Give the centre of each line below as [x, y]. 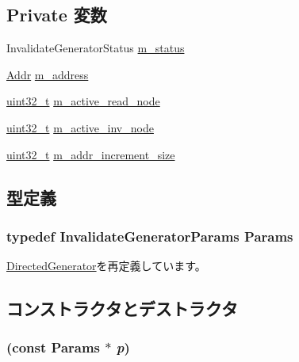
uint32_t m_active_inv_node [80, 127]
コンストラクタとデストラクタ [122, 309]
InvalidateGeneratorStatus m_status [96, 48]
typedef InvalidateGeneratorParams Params [150, 236]
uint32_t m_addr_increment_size [91, 154]
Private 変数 [57, 15]
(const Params [54, 347]
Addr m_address [48, 74]
